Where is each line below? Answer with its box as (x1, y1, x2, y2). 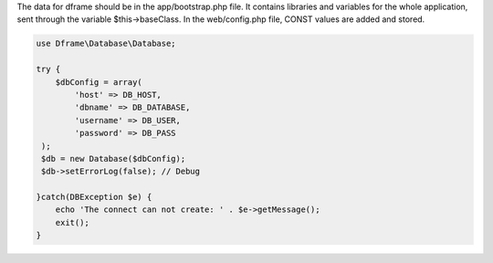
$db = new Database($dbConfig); (41, 153, 186, 163)
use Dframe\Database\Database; (36, 38, 177, 49)
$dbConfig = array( (55, 77, 143, 87)
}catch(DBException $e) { (36, 192, 152, 203)
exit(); (55, 217, 90, 227)
